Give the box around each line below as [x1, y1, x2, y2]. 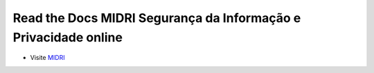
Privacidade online [12, 30, 123, 45]
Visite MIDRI [30, 54, 65, 62]
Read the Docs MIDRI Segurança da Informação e [12, 10, 301, 25]
